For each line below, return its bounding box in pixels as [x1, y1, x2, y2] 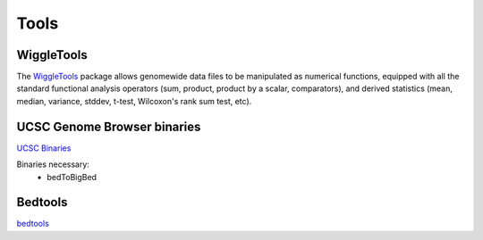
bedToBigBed [47, 171, 97, 182]
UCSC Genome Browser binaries [16, 119, 201, 134]
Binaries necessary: [16, 159, 89, 170]
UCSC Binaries [16, 143, 72, 153]
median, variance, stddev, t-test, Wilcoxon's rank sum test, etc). [16, 95, 252, 106]
